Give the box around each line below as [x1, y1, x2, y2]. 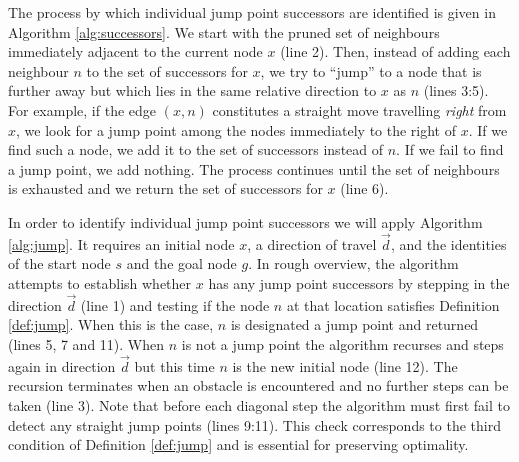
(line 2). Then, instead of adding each [280, 41, 511, 62]
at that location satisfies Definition [286, 294, 500, 315]
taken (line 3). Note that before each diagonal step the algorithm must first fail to [8, 394, 511, 415]
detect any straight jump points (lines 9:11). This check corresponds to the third [8, 414, 501, 435]
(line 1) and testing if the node [80, 294, 270, 315]
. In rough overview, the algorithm [248, 253, 459, 274]
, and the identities [390, 233, 507, 254]
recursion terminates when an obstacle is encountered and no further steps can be [8, 375, 509, 396]
